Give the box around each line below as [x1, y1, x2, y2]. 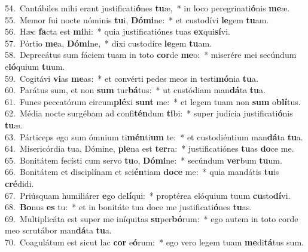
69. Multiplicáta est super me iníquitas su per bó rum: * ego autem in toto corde [5, 212, 298, 225]
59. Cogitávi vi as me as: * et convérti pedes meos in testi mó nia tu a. [5, 72, 258, 84]
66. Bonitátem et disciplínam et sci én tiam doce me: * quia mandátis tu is [5, 165, 279, 178]
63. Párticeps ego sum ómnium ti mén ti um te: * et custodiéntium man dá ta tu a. [5, 130, 303, 143]
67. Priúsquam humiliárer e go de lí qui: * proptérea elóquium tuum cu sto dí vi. [5, 189, 291, 201]
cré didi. [5, 177, 34, 189]
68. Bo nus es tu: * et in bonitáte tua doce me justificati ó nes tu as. [5, 201, 252, 213]
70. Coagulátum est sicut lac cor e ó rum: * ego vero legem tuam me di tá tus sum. [5, 235, 304, 248]
